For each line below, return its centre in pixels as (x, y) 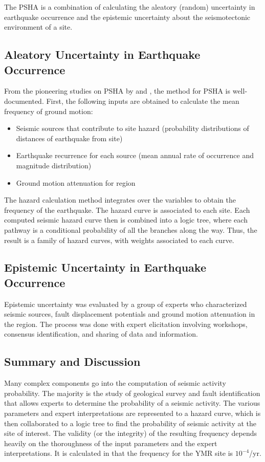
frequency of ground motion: (49, 111)
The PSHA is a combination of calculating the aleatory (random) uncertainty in (130, 7)
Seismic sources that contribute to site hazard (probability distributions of (132, 128)
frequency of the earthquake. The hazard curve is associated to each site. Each (127, 210)
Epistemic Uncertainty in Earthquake (105, 267)
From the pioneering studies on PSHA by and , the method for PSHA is (117, 91)
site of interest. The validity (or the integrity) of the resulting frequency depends (131, 433)
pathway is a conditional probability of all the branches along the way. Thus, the (131, 229)
